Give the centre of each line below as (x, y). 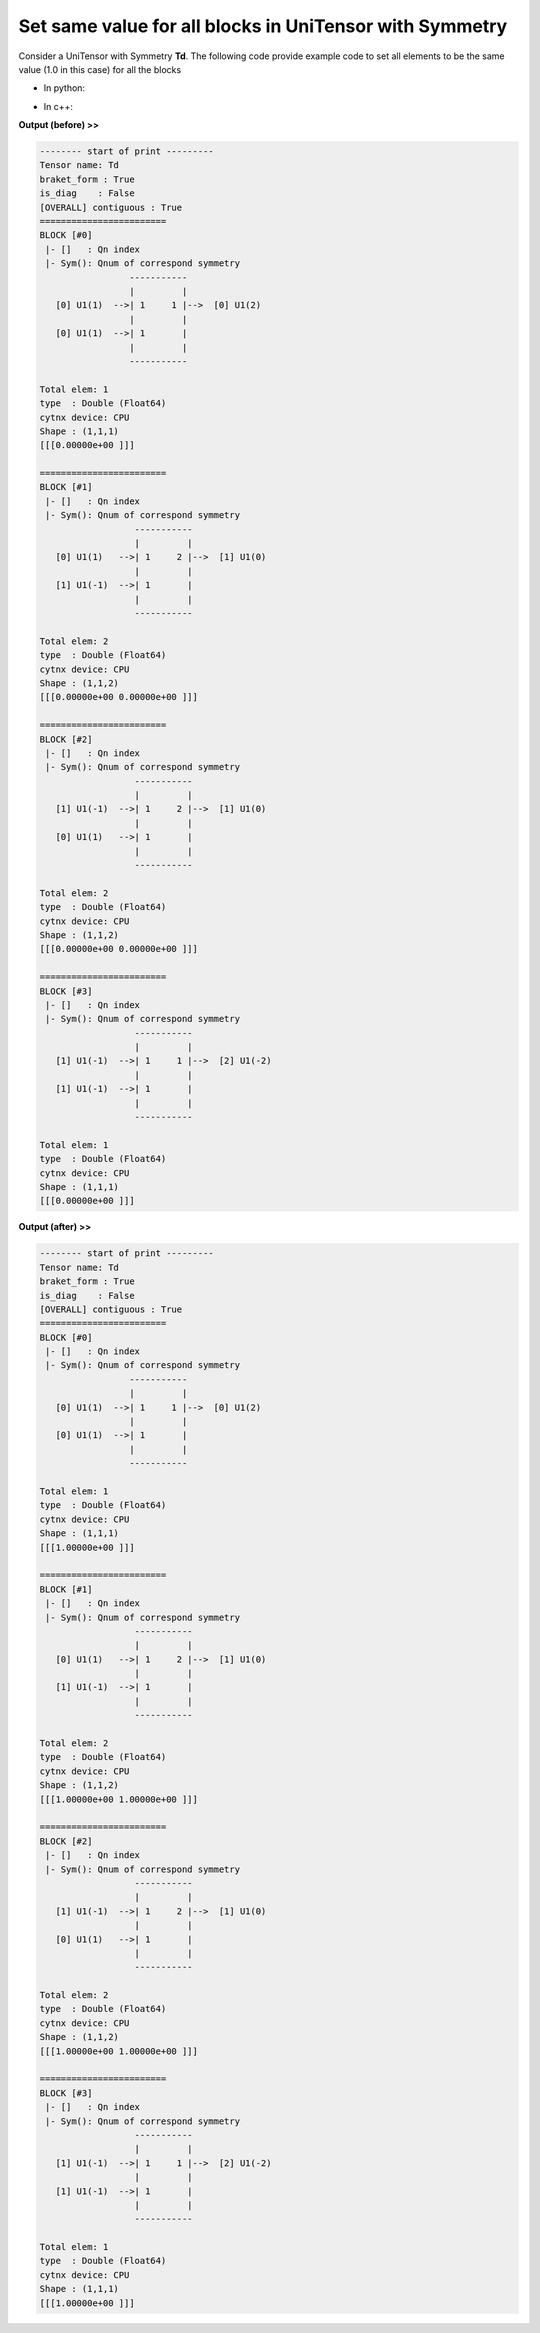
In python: (64, 88)
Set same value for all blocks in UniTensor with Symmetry (263, 26)
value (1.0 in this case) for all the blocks (100, 69)
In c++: (58, 106)
